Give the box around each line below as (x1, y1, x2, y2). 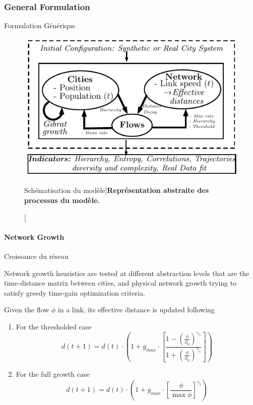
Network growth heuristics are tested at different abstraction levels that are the (4, 267, 249, 278)
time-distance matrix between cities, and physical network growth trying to (4, 278, 237, 288)
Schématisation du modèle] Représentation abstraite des (24, 185, 209, 195)
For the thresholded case (16, 321, 92, 331)
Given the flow (4, 304, 49, 315)
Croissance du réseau (4, 250, 69, 261)
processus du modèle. (24, 194, 100, 205)
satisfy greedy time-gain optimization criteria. (4, 287, 145, 298)
